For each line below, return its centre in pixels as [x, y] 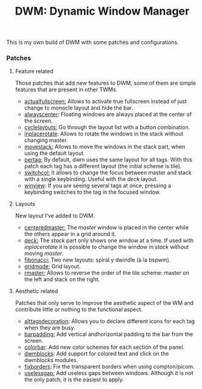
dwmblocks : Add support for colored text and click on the [96, 354]
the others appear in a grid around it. [70, 234]
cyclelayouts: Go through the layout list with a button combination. [107, 127]
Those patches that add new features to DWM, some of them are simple [106, 83]
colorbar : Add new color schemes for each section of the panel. [104, 347]
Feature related [34, 71]
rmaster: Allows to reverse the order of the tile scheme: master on [107, 273]
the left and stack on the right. [62, 279]
